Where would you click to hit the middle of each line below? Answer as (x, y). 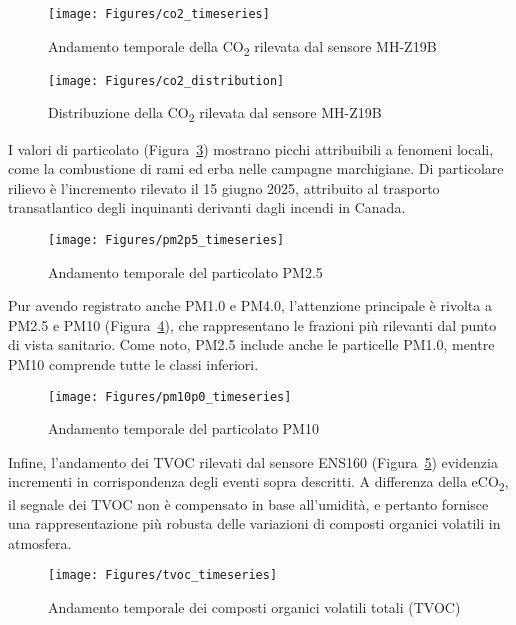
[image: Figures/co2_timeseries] (159, 14)
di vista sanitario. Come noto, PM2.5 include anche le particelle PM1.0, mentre (251, 344)
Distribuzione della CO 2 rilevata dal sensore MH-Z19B (215, 114)
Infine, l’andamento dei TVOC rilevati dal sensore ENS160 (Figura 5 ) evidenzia (253, 461)
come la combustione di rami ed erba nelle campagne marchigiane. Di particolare (256, 168)
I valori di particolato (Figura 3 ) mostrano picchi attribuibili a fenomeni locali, (251, 148)
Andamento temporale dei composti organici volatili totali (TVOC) (254, 606)
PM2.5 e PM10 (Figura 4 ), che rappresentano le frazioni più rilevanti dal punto (252, 324)
